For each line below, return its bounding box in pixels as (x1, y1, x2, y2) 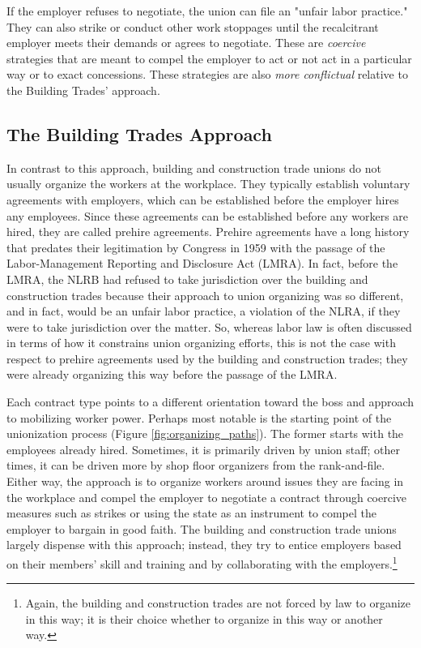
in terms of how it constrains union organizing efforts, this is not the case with (6, 334, 396, 351)
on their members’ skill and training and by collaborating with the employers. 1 (6, 553, 398, 572)
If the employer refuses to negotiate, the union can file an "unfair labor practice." (6, 2, 408, 19)
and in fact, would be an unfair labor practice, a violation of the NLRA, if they (6, 303, 401, 320)
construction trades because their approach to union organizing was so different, (6, 286, 404, 303)
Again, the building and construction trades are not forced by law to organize (25, 594, 411, 612)
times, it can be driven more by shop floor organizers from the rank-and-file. (6, 457, 385, 474)
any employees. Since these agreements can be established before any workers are (6, 207, 409, 224)
